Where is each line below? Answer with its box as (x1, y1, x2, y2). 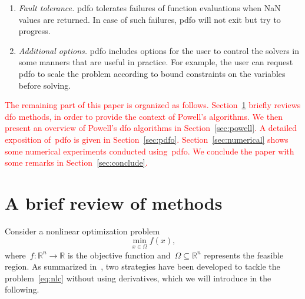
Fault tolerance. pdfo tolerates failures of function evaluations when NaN (18, 2, 281, 14)
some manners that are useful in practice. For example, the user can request (18, 56, 293, 68)
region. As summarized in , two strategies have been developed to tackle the (5, 260, 280, 273)
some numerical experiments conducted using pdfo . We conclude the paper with (5, 145, 294, 157)
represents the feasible (204, 248, 284, 261)
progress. (18, 25, 51, 37)
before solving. (18, 79, 71, 91)
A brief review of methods (5, 190, 223, 214)
